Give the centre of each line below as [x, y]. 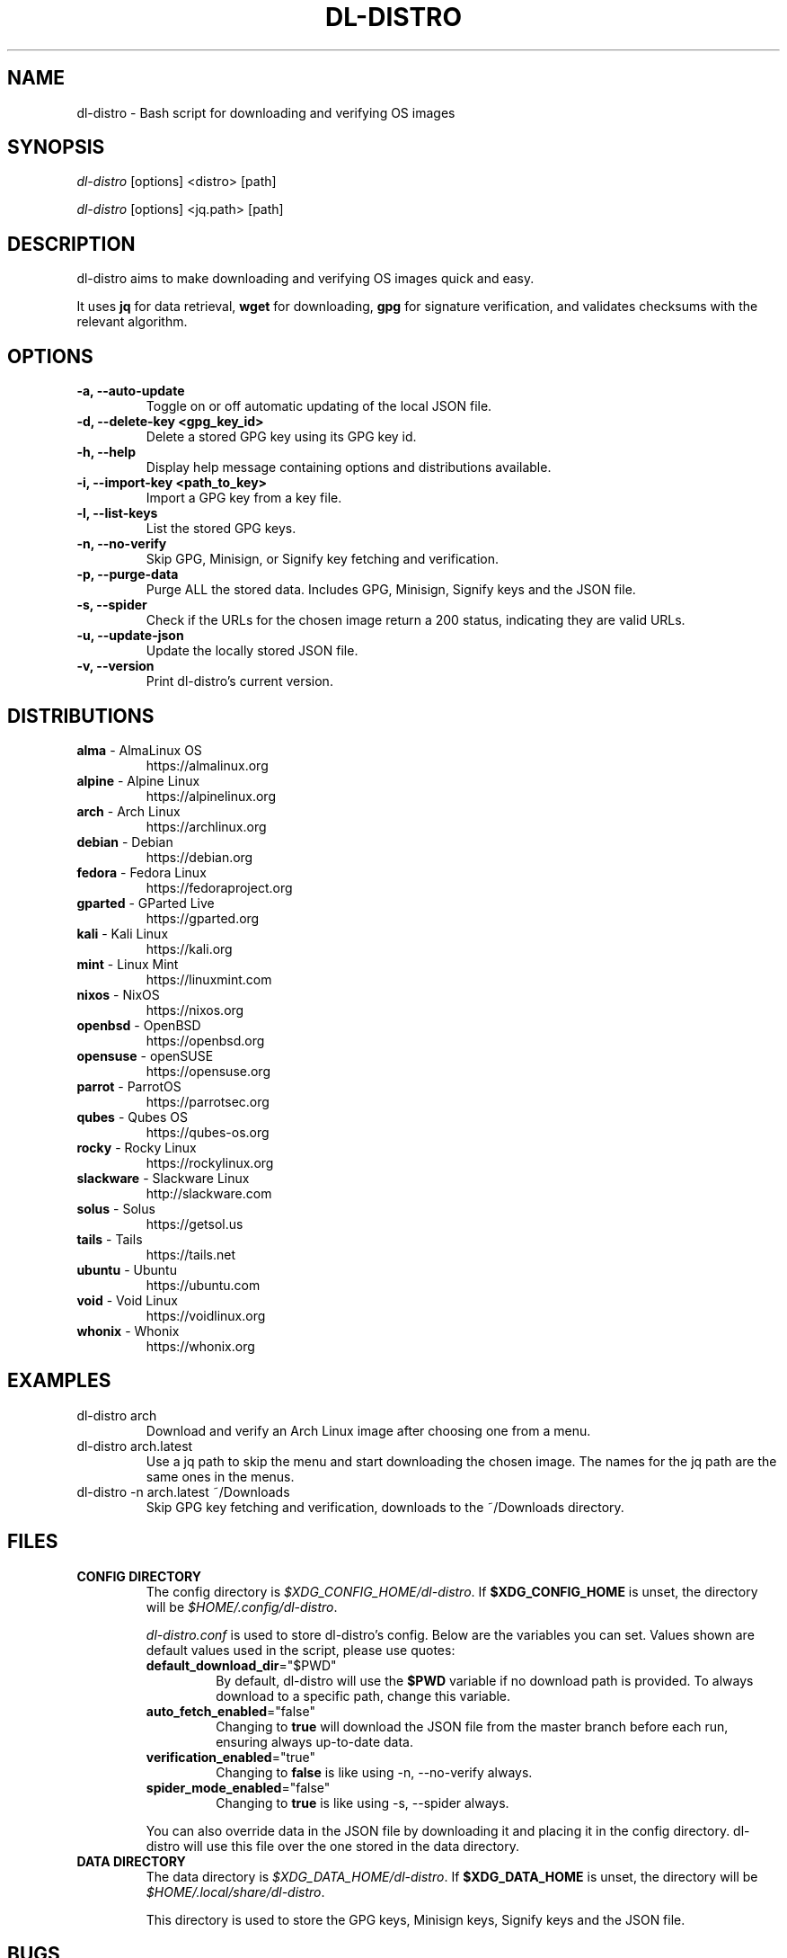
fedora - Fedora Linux [141, 872]
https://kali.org [189, 948]
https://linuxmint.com [209, 979]
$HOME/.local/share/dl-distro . [235, 1891]
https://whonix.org [200, 1346]
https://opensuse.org [208, 1071]
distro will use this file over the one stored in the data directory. [333, 1846]
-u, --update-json [130, 636]
